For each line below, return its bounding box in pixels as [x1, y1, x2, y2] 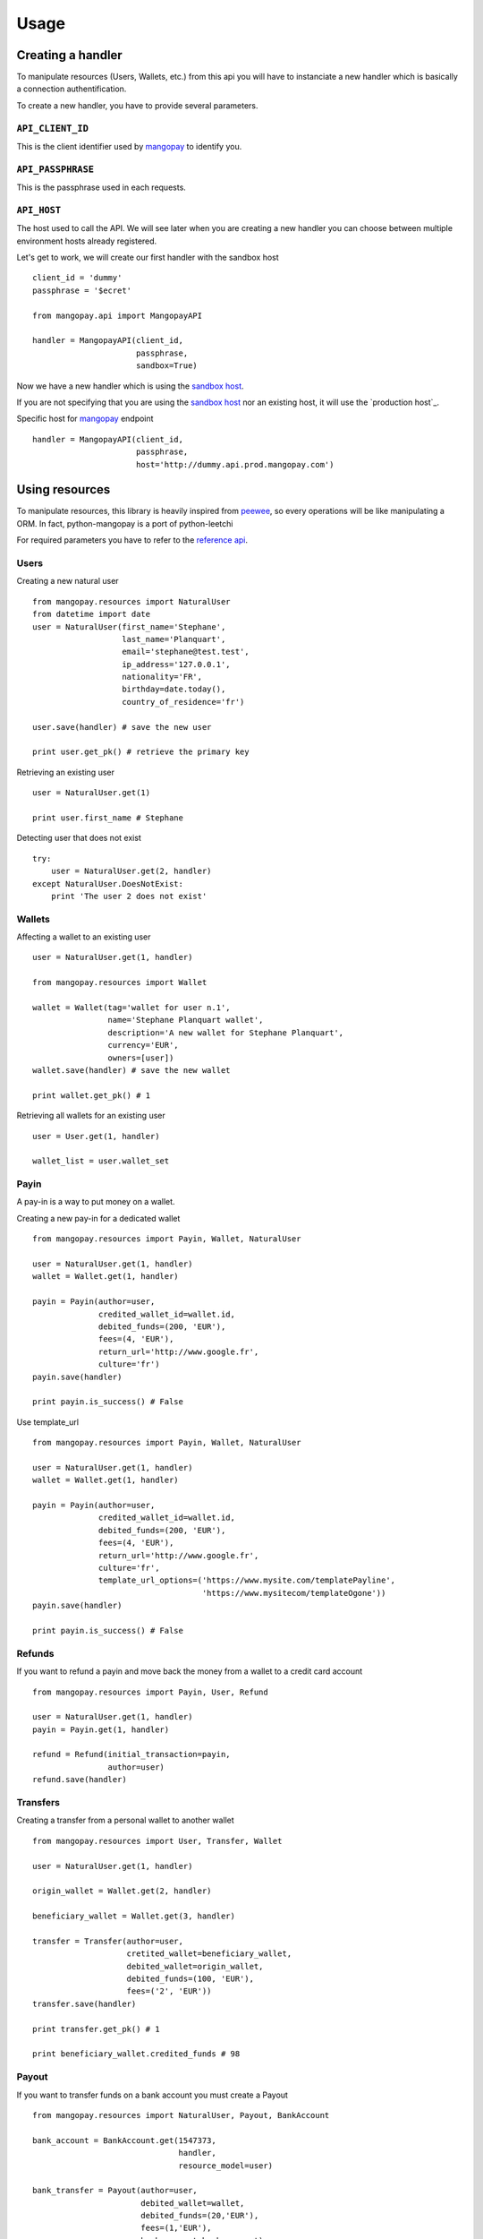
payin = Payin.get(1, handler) [32, 1724, 170, 1735]
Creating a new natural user [16, 576, 120, 587]
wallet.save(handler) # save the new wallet [32, 1065, 232, 1075]
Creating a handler [16, 47, 123, 63]
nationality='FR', [122, 672, 203, 682]
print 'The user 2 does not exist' [50, 891, 208, 901]
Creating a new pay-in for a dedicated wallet [16, 1213, 181, 1223]
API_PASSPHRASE [16, 163, 94, 175]
